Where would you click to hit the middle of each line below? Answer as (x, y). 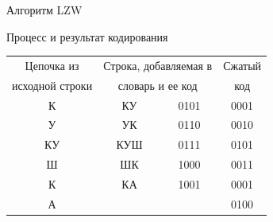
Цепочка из (52, 65)
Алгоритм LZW (44, 10)
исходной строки (52, 85)
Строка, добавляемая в (158, 65)
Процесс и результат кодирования (87, 36)
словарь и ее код (158, 85)
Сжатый (242, 65)
